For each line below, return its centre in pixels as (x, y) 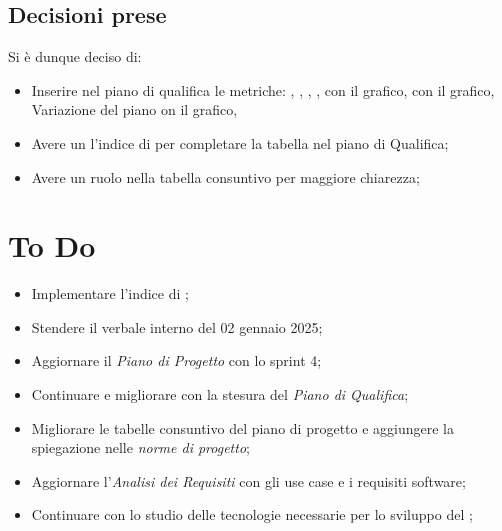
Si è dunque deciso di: (75, 56)
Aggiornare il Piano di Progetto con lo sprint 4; (176, 360)
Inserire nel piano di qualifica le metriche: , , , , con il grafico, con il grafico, (263, 89)
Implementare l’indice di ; (110, 293)
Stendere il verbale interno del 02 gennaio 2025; (177, 326)
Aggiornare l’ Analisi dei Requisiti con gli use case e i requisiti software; (248, 480)
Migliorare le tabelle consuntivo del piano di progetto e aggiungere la (242, 427)
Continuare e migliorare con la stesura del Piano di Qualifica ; (220, 394)
